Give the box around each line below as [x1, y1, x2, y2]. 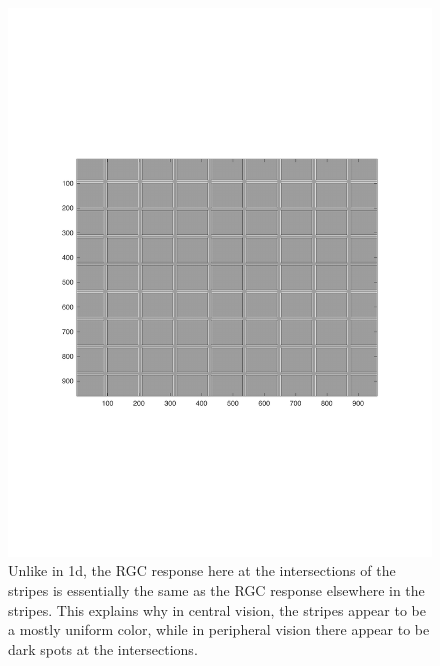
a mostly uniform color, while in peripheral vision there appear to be [8, 619, 430, 640]
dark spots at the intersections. [8, 638, 198, 659]
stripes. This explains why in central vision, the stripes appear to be [8, 599, 426, 620]
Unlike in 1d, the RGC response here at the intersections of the [8, 560, 396, 581]
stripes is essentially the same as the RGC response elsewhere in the [8, 580, 425, 601]
